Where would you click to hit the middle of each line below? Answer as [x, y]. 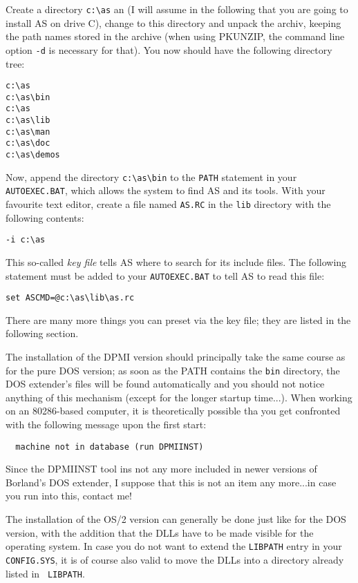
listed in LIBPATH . [45, 573]
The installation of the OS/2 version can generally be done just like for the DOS [176, 519]
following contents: [45, 217]
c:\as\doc [28, 143]
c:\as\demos [33, 155]
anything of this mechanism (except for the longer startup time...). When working [179, 397]
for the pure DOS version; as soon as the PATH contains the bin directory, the [173, 370]
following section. [42, 333]
